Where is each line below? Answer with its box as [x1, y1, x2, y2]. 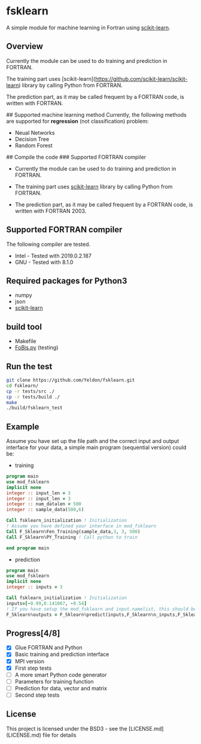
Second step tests [14, 691, 60, 699]
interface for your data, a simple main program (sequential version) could [6, 444, 187, 451]
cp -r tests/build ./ [6, 394, 60, 400]
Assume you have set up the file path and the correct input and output [6, 438, 179, 445]
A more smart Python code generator [14, 671, 107, 678]
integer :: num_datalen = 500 [6, 501, 82, 507]
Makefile [14, 338, 36, 345]
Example [6, 421, 39, 432]
